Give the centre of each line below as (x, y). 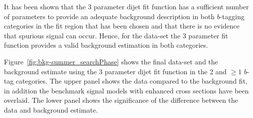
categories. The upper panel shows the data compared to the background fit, (132, 81)
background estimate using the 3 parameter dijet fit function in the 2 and (115, 71)
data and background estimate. (51, 109)
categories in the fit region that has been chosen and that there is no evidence (122, 26)
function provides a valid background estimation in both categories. (106, 45)
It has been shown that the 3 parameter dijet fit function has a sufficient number (126, 6)
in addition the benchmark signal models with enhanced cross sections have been (126, 90)
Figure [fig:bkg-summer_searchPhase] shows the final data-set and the (111, 61)
